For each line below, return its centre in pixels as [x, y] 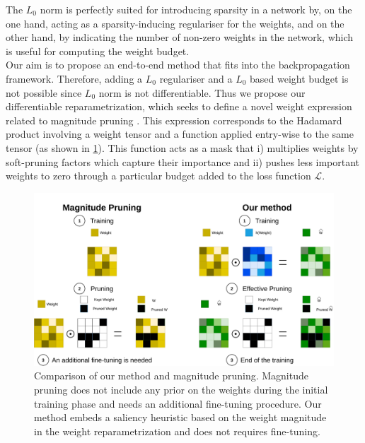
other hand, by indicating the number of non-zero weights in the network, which [180, 37]
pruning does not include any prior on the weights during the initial [181, 390]
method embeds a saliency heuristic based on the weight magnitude [180, 417]
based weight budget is [299, 78]
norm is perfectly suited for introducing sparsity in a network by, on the [196, 9]
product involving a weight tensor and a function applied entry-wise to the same [180, 134]
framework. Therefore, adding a [74, 78]
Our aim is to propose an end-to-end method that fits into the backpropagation [178, 65]
